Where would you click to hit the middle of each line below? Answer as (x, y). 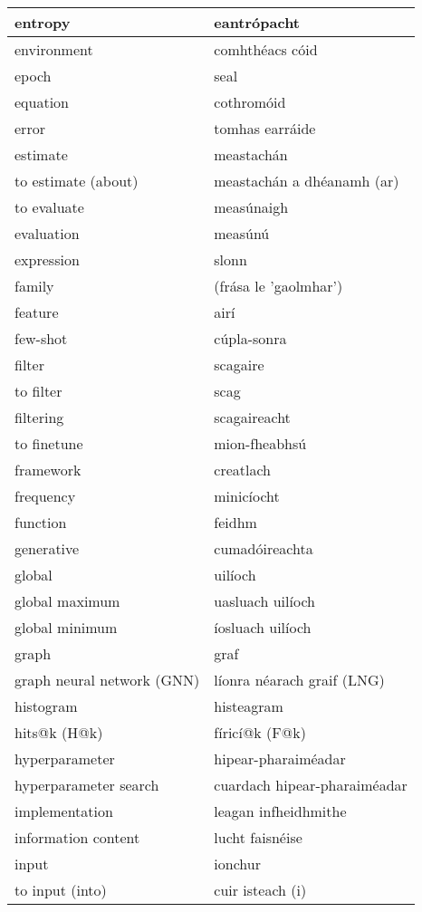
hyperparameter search (87, 785)
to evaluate (49, 207)
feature (37, 312)
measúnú (242, 233)
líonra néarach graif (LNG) (299, 680)
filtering (39, 417)
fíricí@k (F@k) (260, 732)
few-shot (41, 338)
